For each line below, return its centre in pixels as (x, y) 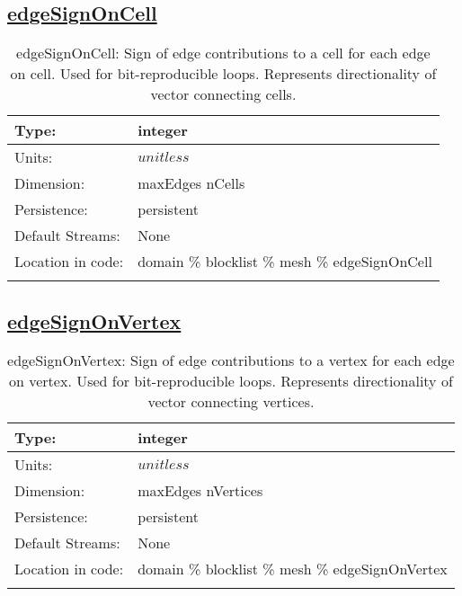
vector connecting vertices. (231, 402)
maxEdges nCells (191, 183)
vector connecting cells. (223, 94)
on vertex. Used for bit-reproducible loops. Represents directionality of (231, 381)
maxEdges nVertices (200, 491)
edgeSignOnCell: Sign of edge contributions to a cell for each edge (223, 53)
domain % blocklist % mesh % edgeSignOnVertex (293, 569)
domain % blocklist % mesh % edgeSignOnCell (285, 262)
